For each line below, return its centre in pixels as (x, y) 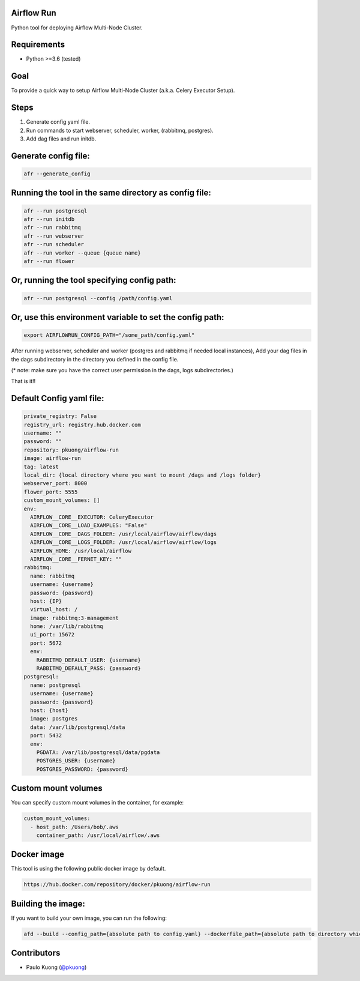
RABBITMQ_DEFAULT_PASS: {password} (88, 669)
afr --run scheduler (54, 244)
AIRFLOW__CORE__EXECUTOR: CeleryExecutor (92, 517)
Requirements (38, 45)
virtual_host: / (54, 610)
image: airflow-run (52, 458)
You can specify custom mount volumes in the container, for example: (97, 803)
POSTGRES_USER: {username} (76, 761)
